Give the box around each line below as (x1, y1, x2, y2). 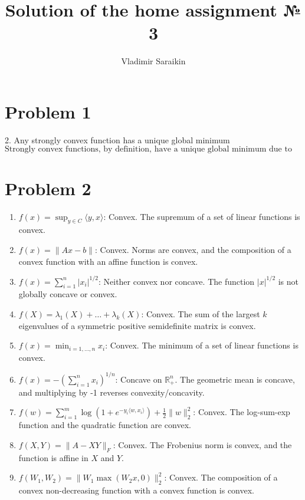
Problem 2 (5, 176, 91, 200)
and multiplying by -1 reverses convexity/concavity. (18, 386, 205, 398)
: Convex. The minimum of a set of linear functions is (105, 339, 299, 351)
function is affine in (18, 451, 88, 463)
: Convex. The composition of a (164, 471, 278, 483)
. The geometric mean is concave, (175, 373, 295, 385)
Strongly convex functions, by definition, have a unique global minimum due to (5, 145, 292, 154)
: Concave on (115, 373, 162, 385)
